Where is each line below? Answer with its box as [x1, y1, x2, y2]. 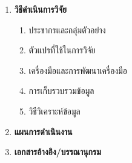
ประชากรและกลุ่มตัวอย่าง [28, 23, 106, 36]
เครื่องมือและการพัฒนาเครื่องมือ [28, 64, 127, 76]
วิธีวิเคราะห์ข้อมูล [28, 104, 81, 117]
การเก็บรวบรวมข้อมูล [28, 84, 94, 97]
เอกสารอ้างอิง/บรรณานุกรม [14, 145, 101, 158]
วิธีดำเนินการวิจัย [14, 3, 67, 15]
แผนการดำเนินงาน [14, 125, 73, 138]
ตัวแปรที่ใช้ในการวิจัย [28, 44, 96, 56]
